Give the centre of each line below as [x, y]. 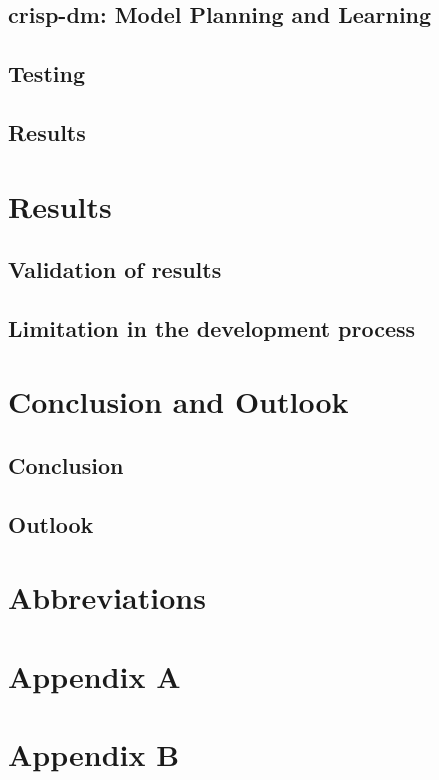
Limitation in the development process [212, 327]
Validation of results [115, 269]
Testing [46, 73]
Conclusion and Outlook [178, 401]
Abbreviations [107, 597]
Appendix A [94, 675]
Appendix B [94, 754]
